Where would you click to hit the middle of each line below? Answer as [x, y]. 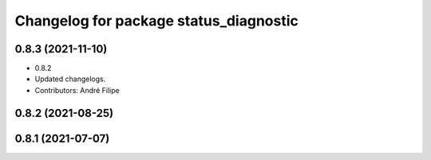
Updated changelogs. [70, 79]
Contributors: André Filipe [77, 90]
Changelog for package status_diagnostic [156, 21]
